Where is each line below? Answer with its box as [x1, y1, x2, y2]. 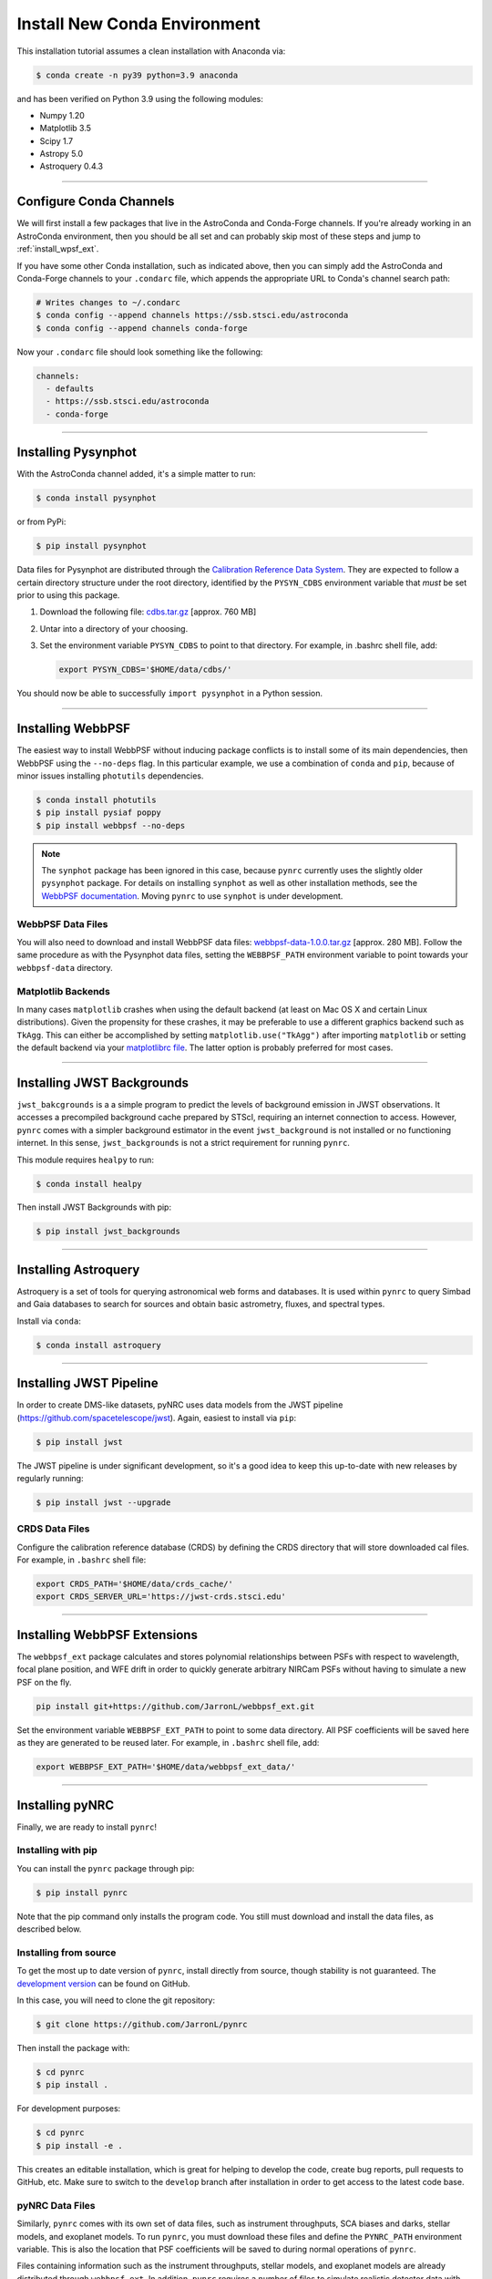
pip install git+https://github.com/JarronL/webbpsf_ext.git [36, 1701, 315, 1711]
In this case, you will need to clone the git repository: [16, 1995, 216, 2006]
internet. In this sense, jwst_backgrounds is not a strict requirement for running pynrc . [16, 1138, 351, 1149]
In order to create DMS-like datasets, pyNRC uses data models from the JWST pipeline [16, 1399, 343, 1410]
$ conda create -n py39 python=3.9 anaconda [36, 69, 239, 80]
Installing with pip [16, 1844, 97, 1857]
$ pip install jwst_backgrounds [36, 1226, 181, 1237]
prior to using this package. [16, 590, 120, 601]
